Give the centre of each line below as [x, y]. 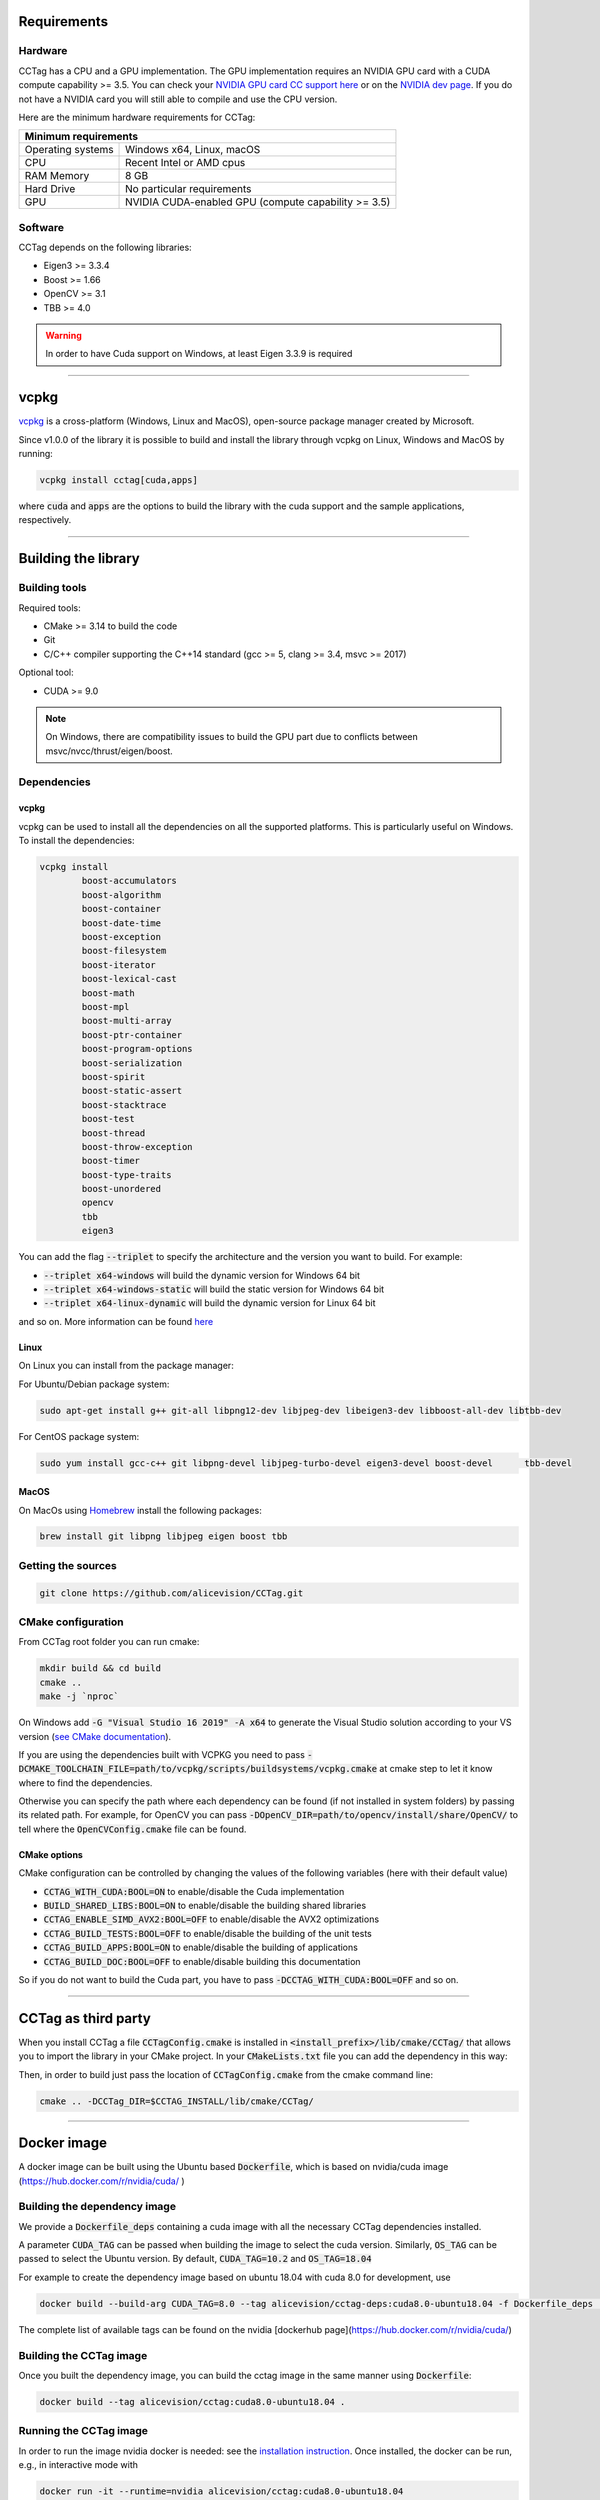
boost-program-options [137, 1049]
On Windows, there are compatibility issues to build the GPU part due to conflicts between [232, 737]
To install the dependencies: [76, 841]
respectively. [45, 520]
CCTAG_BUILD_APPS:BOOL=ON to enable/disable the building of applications [201, 1947]
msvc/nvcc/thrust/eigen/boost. [109, 751]
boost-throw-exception [137, 1146]
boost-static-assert [132, 1091]
